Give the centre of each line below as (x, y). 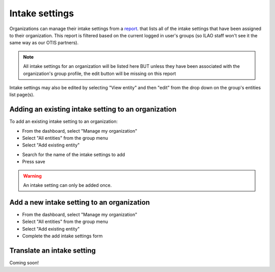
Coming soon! (24, 262)
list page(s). (22, 95)
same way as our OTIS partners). (44, 43)
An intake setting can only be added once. (67, 185)
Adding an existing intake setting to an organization (93, 109)
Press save (34, 162)
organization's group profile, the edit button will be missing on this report (100, 73)
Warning (32, 176)
